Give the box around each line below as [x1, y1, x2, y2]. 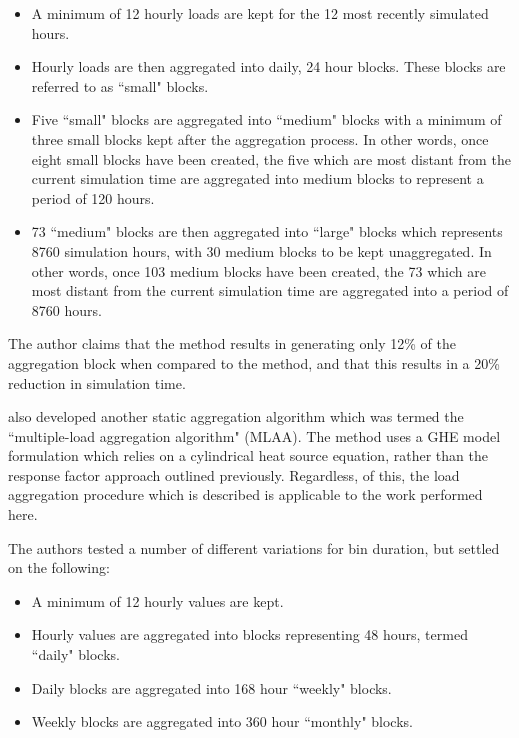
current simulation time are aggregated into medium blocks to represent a [31, 168, 484, 189]
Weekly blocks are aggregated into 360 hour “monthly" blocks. [31, 711, 413, 732]
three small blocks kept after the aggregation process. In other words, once [31, 128, 489, 149]
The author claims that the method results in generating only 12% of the [8, 333, 456, 354]
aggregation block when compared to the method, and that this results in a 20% [8, 352, 500, 373]
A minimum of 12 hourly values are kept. [31, 590, 284, 611]
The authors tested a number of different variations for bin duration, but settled [8, 537, 500, 558]
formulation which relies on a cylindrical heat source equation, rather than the [8, 445, 488, 466]
